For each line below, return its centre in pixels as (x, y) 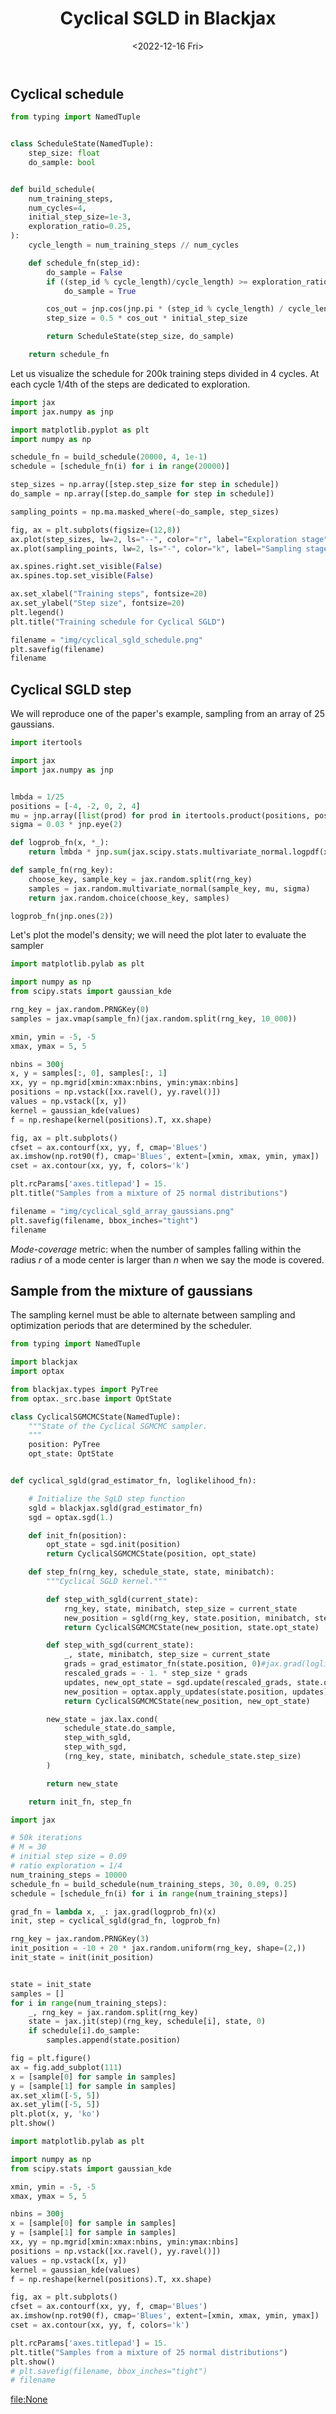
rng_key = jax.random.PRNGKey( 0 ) (80, 1010)
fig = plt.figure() (51, 2058)
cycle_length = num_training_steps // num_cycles (134, 245)
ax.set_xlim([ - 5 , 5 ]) (55, 2095)
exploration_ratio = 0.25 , (80, 227)
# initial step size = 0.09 (69, 1857)
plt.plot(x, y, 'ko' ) (55, 2114)
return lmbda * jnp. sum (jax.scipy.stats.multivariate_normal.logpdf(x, (180, 852)
